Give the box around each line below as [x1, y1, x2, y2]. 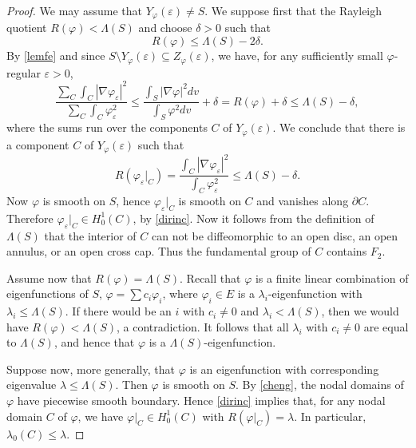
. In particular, [294, 407, 366, 424]
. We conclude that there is [272, 119, 406, 136]
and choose [138, 19, 192, 36]
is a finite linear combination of [255, 269, 409, 286]
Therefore [6, 209, 53, 226]
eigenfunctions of [6, 285, 89, 302]
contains [326, 243, 367, 260]
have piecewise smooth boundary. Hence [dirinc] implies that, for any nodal [17, 392, 386, 409]
